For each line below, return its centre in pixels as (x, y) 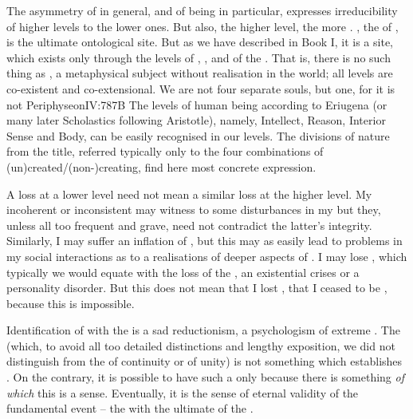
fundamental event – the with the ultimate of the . (130, 408)
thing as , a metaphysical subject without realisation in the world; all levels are (200, 73)
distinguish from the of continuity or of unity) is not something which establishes (205, 361)
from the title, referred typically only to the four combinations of (165, 151)
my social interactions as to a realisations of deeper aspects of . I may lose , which (207, 256)
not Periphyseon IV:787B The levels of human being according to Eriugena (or (197, 104)
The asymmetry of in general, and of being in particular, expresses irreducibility (202, 10)
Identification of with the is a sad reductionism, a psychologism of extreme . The (203, 330)
